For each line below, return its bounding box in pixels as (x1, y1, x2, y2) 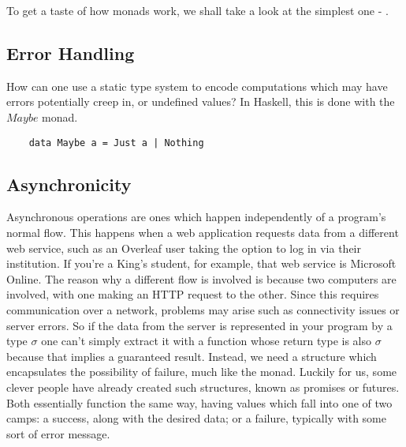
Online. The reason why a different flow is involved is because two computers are (6, 270, 397, 287)
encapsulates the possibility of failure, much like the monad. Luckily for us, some (6, 363, 397, 380)
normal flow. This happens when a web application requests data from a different (6, 224, 399, 241)
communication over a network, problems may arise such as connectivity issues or (6, 302, 400, 317)
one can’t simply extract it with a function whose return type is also (41, 332, 372, 349)
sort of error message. (6, 425, 110, 441)
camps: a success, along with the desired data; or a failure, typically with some (6, 410, 386, 426)
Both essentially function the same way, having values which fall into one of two (6, 394, 393, 411)
